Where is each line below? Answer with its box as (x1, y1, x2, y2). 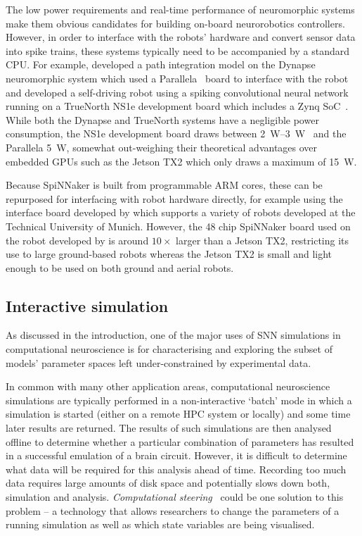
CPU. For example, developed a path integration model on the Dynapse (6, 57, 316, 72)
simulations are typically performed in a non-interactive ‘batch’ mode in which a (6, 392, 352, 407)
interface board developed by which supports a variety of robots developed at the (6, 205, 356, 220)
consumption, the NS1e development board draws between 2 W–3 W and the (6, 126, 347, 141)
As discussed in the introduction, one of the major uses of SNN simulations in (6, 328, 341, 342)
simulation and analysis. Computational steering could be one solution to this (6, 490, 344, 504)
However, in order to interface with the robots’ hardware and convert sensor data (6, 30, 356, 44)
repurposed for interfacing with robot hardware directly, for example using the (6, 191, 343, 206)
